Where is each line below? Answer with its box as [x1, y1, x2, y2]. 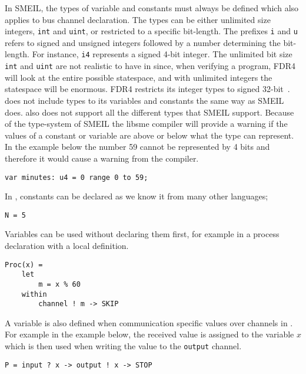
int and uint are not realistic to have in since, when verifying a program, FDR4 [5, 60, 296, 72]
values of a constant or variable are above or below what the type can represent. [5, 129, 294, 141]
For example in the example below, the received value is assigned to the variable [5, 328, 294, 340]
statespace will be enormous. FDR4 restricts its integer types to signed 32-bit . [5, 83, 290, 95]
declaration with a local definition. [5, 240, 129, 251]
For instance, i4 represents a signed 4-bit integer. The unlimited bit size [32, 48, 292, 60]
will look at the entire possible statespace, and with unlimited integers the [5, 71, 272, 83]
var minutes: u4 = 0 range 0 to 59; [5, 173, 148, 182]
